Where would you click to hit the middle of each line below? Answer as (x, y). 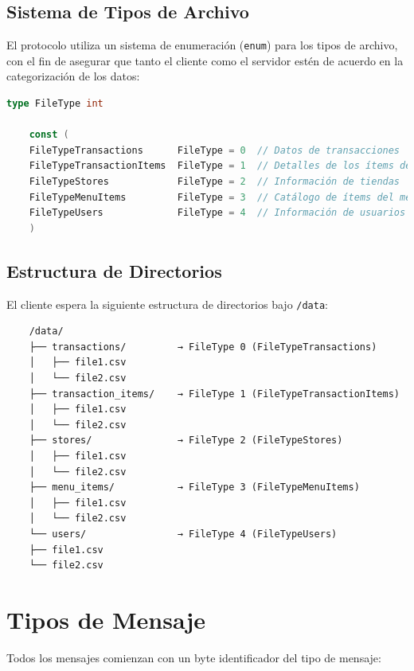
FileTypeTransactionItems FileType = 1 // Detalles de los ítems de (220, 166)
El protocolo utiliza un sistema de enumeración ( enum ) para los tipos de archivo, (202, 45)
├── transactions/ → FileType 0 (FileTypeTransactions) (203, 347)
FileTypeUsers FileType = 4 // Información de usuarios (217, 213)
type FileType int (55, 104)
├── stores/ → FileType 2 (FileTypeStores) (186, 441)
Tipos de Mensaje (106, 619)
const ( (49, 135)
